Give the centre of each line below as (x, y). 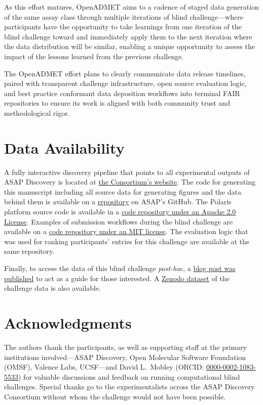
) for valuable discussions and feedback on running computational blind (129, 376)
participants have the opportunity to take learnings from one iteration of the (123, 27)
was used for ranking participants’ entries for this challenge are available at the (127, 241)
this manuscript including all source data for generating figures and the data (123, 191)
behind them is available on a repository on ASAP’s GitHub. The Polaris (118, 201)
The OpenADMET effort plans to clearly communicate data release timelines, (125, 73)
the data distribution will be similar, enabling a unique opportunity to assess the (129, 46)
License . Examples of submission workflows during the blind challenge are (119, 221)
